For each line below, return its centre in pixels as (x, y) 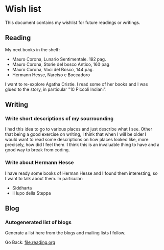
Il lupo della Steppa (32, 193)
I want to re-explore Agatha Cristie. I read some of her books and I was (77, 84)
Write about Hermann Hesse (40, 163)
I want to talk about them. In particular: (44, 178)
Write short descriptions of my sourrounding (59, 119)
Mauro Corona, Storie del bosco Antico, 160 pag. (61, 64)
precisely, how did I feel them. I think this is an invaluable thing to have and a (82, 145)
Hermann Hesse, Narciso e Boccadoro (51, 75)
